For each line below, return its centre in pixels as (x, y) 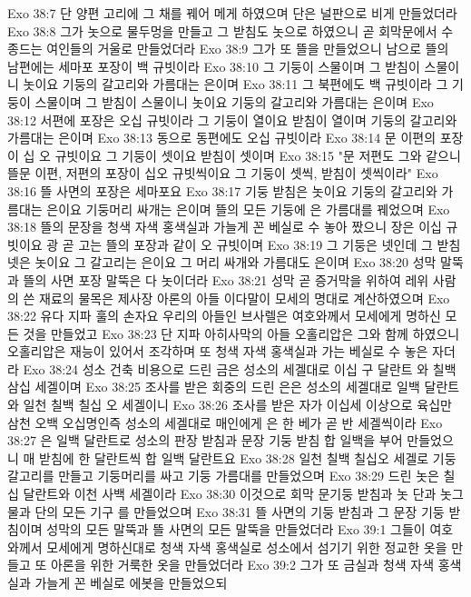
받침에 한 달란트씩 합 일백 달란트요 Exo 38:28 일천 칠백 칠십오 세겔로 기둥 (248, 458)
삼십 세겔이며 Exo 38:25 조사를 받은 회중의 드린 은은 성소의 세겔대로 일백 (214, 387)
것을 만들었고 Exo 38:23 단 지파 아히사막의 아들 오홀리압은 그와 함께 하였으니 (241, 333)
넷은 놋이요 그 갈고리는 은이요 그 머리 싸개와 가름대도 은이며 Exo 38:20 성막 (222, 262)
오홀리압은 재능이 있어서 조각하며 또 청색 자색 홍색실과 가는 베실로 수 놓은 (218, 351)
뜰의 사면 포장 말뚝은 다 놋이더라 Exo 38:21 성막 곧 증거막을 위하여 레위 (226, 279)
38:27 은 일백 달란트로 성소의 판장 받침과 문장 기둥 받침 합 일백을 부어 (205, 440)
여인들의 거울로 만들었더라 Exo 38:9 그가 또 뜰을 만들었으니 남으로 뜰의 (248, 49)
